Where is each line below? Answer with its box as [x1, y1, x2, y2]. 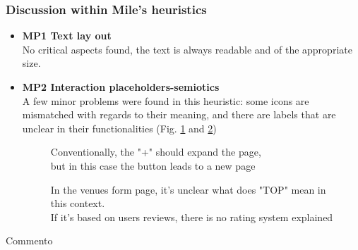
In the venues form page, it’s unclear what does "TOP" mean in [50, 182, 326, 196]
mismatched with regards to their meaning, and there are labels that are [22, 107, 336, 122]
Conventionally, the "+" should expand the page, [50, 144, 261, 159]
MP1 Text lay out [22, 28, 112, 43]
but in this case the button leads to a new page [50, 158, 256, 173]
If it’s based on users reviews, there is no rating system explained [50, 209, 333, 224]
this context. [50, 196, 105, 211]
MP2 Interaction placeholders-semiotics [22, 80, 220, 94]
